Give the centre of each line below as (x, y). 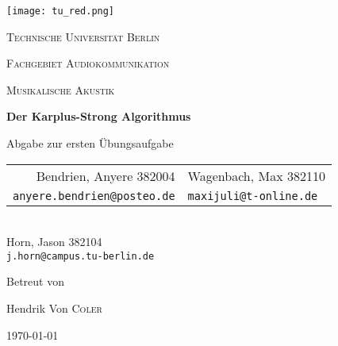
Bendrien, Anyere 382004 (106, 175)
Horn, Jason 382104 (54, 242)
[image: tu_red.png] (61, 11)
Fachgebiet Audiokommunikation (88, 63)
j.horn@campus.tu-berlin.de (81, 256)
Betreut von (35, 281)
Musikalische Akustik (61, 89)
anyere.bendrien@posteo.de (94, 196)
